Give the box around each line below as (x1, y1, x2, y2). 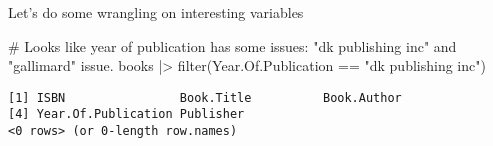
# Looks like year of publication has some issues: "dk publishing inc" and (8, 35, 457, 56)
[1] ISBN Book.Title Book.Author (8, 90, 402, 105)
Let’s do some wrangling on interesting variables (8, 2, 304, 22)
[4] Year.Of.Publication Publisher (8, 107, 245, 122)
